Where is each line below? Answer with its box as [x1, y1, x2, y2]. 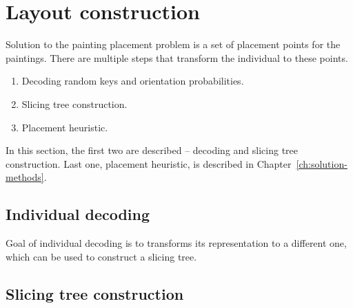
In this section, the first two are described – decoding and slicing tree [6, 143, 299, 157]
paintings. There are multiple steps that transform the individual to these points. [6, 50, 348, 65]
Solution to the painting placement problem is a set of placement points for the [6, 37, 341, 52]
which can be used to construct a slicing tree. [6, 249, 197, 263]
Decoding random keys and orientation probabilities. [21, 74, 244, 88]
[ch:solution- [296, 156, 347, 170]
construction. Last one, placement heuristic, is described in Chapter [6, 156, 292, 170]
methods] [6, 170, 44, 184]
